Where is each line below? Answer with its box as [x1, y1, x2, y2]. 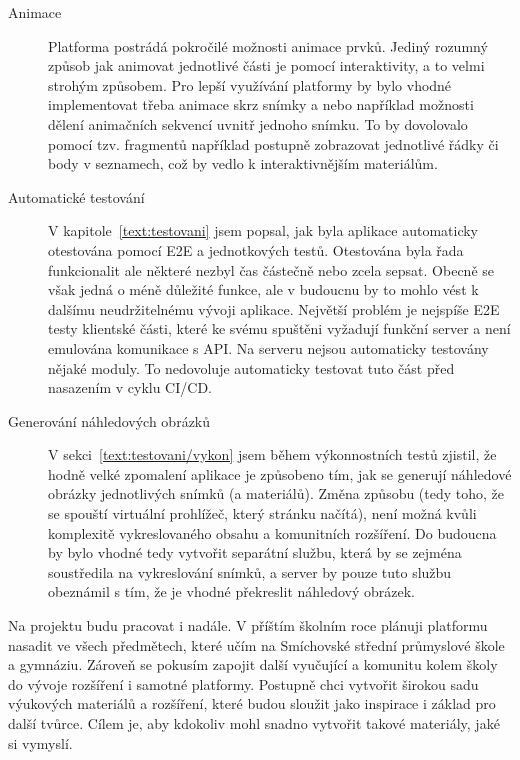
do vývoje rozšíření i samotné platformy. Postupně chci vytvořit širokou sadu [8, 673, 479, 694]
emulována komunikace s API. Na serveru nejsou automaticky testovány [48, 337, 489, 358]
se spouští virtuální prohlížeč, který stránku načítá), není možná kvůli [48, 503, 477, 524]
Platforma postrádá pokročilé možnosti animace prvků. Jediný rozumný [48, 35, 488, 56]
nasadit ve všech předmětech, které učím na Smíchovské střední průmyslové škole [8, 634, 505, 655]
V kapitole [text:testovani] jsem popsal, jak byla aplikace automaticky [48, 220, 478, 241]
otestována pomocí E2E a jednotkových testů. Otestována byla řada [48, 239, 464, 260]
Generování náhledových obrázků [8, 410, 211, 431]
